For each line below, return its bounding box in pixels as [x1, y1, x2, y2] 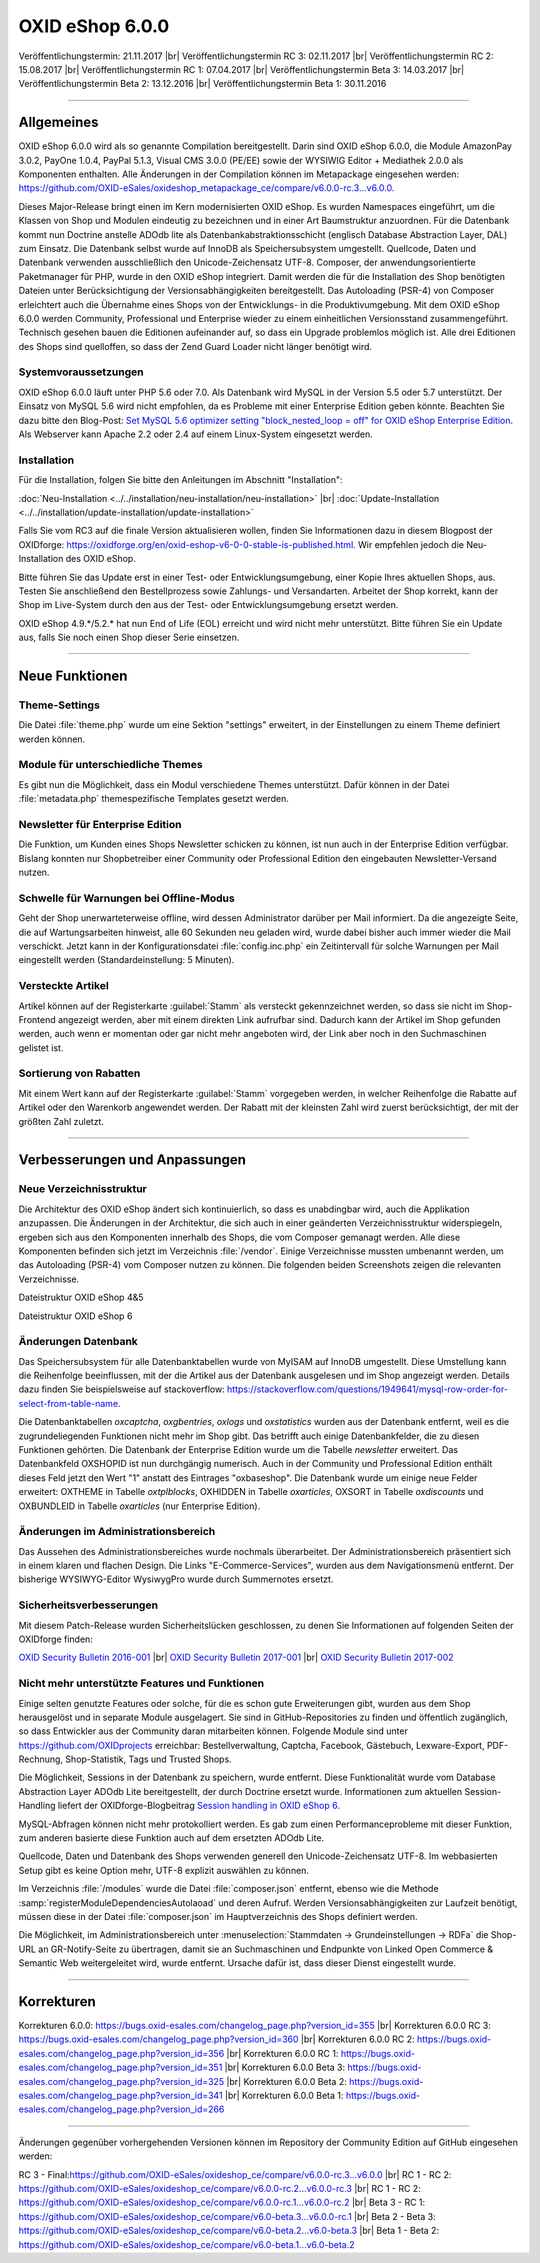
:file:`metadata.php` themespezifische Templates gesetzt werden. [18, 793, 290, 805]
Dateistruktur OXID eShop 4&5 [18, 1291, 144, 1304]
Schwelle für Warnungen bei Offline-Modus [18, 891, 235, 905]
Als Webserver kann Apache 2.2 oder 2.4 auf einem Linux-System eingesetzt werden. [18, 428, 374, 440]
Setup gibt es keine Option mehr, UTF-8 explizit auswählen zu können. [18, 1864, 310, 1876]
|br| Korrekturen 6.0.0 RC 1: [226, 2047, 339, 2059]
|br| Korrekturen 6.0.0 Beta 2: [226, 2075, 347, 2087]
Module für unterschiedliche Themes [18, 758, 204, 772]
